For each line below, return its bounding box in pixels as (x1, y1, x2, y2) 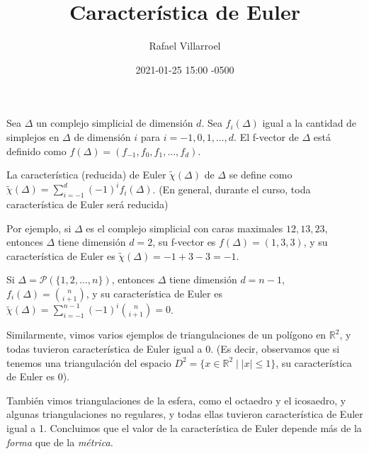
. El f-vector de (234, 129, 299, 144)
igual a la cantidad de (262, 115, 357, 130)
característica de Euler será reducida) (6, 196, 169, 211)
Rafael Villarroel (149, 38, 221, 53)
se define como (229, 167, 293, 182)
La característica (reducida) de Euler (6, 167, 166, 182)
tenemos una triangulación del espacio (6, 355, 171, 370)
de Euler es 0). (6, 369, 69, 384)
